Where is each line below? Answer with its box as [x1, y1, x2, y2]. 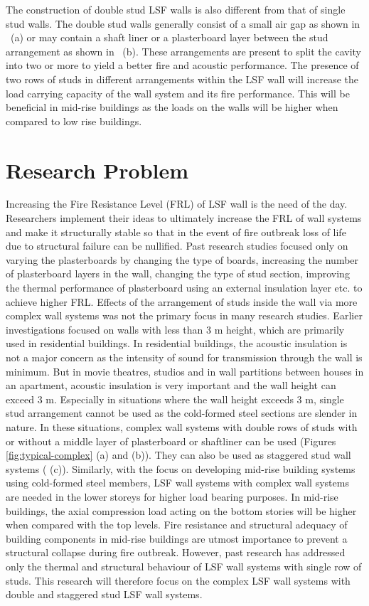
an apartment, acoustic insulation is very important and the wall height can [6, 378, 336, 393]
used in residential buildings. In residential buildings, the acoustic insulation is [6, 336, 348, 351]
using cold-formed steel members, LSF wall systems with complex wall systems [6, 475, 349, 490]
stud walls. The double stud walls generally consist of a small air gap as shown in [6, 16, 360, 31]
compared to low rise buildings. [6, 113, 142, 128]
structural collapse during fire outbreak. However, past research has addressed [6, 545, 346, 560]
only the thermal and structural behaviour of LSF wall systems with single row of [6, 558, 362, 573]
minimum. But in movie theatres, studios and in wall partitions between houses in [6, 363, 364, 378]
